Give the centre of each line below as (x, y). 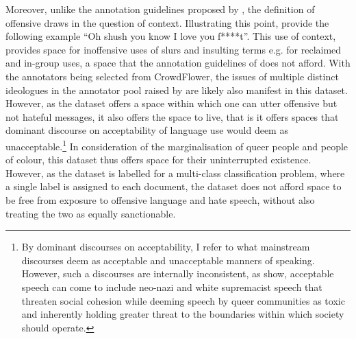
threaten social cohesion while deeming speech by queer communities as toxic (183, 300)
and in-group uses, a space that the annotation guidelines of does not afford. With (178, 63)
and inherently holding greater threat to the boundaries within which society (183, 314)
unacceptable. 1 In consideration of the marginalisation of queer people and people (177, 145)
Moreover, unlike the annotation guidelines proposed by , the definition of (160, 9)
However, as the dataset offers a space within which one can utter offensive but (171, 103)
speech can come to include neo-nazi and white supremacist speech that (172, 287)
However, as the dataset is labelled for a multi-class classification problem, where (175, 173)
